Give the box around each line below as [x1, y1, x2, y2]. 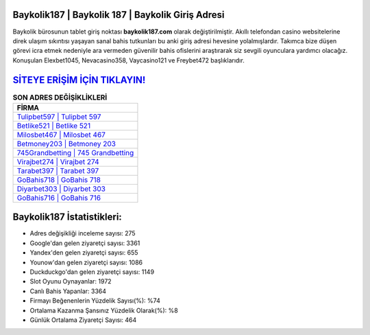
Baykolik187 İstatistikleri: [12, 211, 123, 223]
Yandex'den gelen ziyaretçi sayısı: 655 [29, 249, 138, 257]
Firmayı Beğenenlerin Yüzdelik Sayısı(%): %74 [29, 297, 160, 305]
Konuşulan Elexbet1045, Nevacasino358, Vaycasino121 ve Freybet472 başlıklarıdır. [12, 56, 245, 65]
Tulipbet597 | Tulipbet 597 [16, 112, 101, 122]
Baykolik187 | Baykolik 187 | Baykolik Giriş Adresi [12, 9, 225, 21]
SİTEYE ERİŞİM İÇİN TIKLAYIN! [12, 74, 146, 86]
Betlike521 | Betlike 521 [16, 121, 91, 130]
